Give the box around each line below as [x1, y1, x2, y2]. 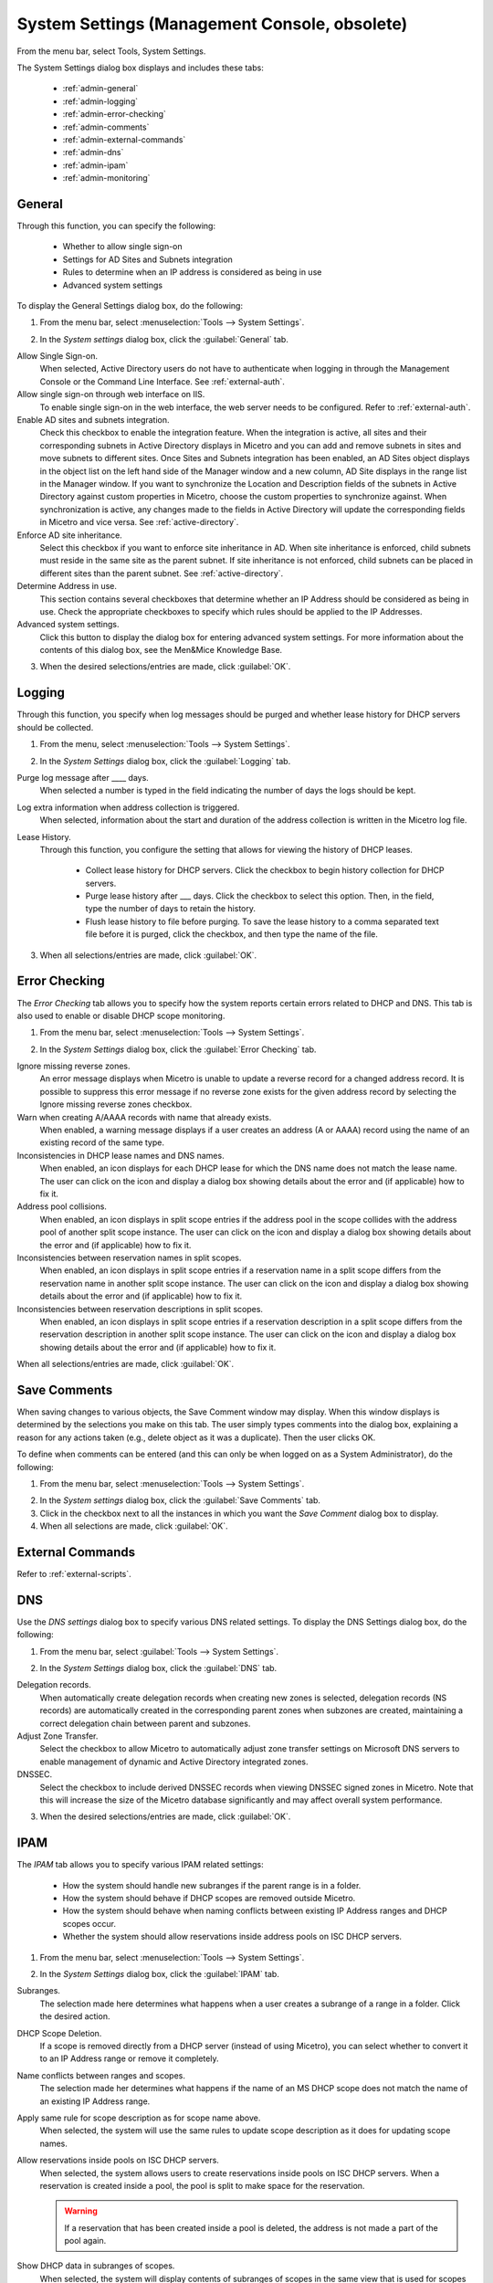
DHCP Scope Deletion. [16, 2027, 102, 2038]
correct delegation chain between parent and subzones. [39, 1718, 251, 1729]
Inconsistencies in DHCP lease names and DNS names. [16, 1150, 225, 1161]
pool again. [64, 2236, 107, 2246]
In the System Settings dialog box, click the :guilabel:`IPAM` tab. [39, 1969, 280, 1980]
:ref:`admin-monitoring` [62, 173, 151, 184]
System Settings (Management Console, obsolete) [16, 14, 408, 34]
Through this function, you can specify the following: [16, 220, 216, 231]
